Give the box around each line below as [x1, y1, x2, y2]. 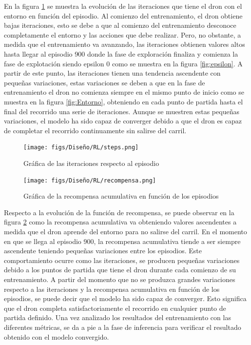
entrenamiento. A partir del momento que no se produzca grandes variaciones [4, 274, 235, 284]
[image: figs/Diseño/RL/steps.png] [23, 144, 139, 151]
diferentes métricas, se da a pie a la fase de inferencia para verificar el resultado [4, 322, 241, 332]
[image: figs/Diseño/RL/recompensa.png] [23, 177, 156, 184]
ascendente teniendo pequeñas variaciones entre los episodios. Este [4, 245, 202, 256]
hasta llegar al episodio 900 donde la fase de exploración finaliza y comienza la [4, 48, 238, 59]
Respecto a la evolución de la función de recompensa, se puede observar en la [4, 207, 234, 217]
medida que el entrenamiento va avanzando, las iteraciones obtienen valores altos [4, 39, 245, 49]
